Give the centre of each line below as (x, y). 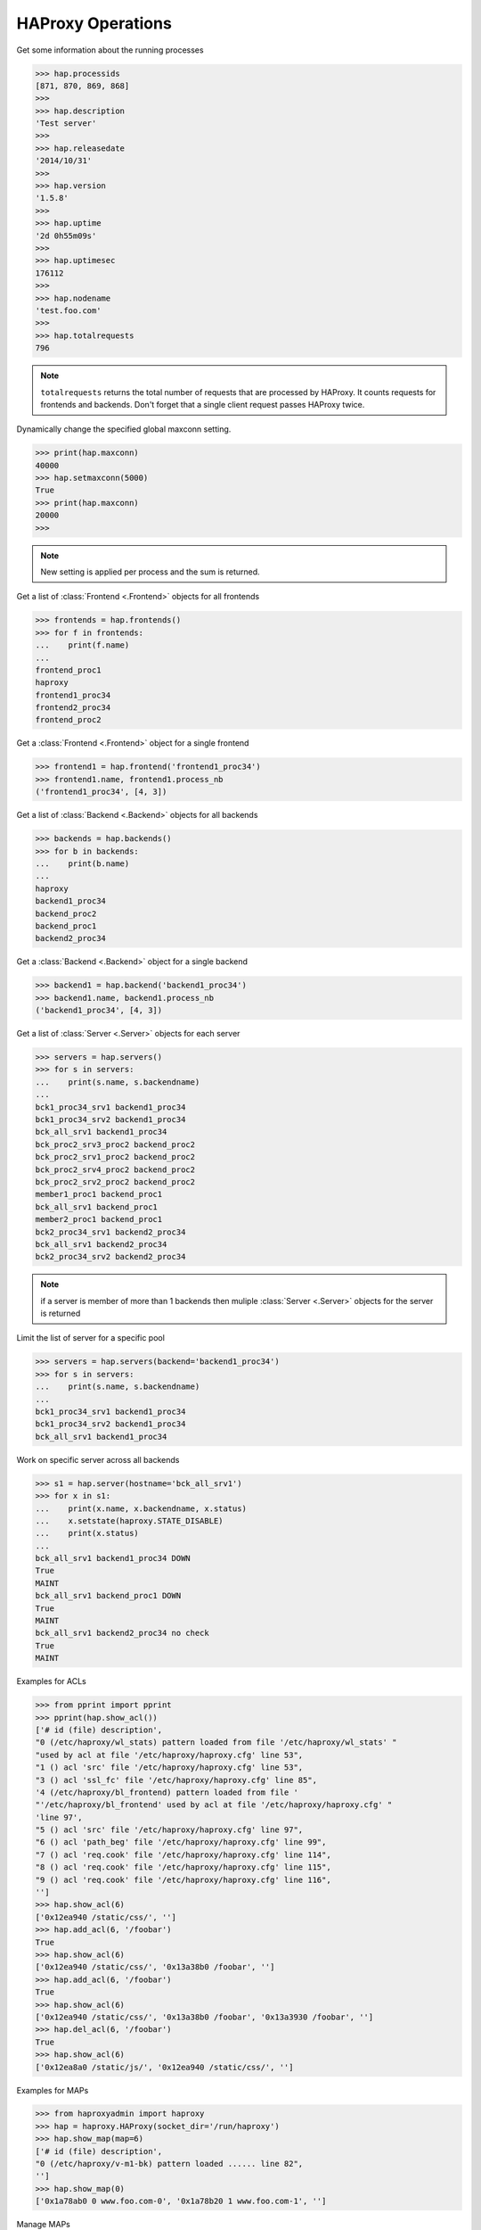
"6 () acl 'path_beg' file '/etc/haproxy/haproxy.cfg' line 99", (181, 1842)
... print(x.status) (87, 1533)
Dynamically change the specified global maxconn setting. (124, 429)
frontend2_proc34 (73, 708)
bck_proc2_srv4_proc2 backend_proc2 (115, 1169)
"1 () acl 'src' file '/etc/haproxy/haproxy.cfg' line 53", (169, 1767)
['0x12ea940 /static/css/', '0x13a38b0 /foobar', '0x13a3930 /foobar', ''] (204, 2017)
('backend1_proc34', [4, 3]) (99, 1011)
